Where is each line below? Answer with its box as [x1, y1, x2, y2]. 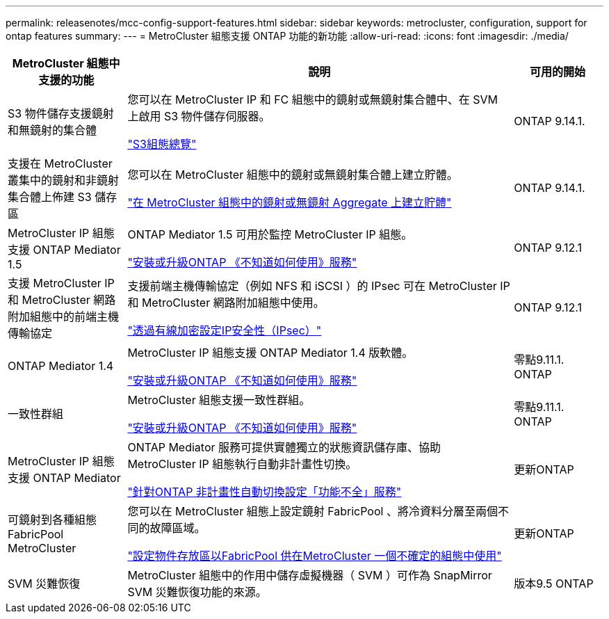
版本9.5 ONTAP [514, 577, 594, 590]
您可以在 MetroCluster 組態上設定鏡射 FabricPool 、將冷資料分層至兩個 [127, 504, 498, 518]
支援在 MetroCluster [8, 156, 113, 170]
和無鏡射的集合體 [8, 123, 97, 137]
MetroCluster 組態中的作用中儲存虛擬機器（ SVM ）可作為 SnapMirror [127, 568, 492, 582]
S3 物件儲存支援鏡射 [8, 106, 114, 120]
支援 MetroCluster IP [8, 276, 115, 290]
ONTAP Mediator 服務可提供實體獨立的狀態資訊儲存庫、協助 [127, 440, 441, 454]
